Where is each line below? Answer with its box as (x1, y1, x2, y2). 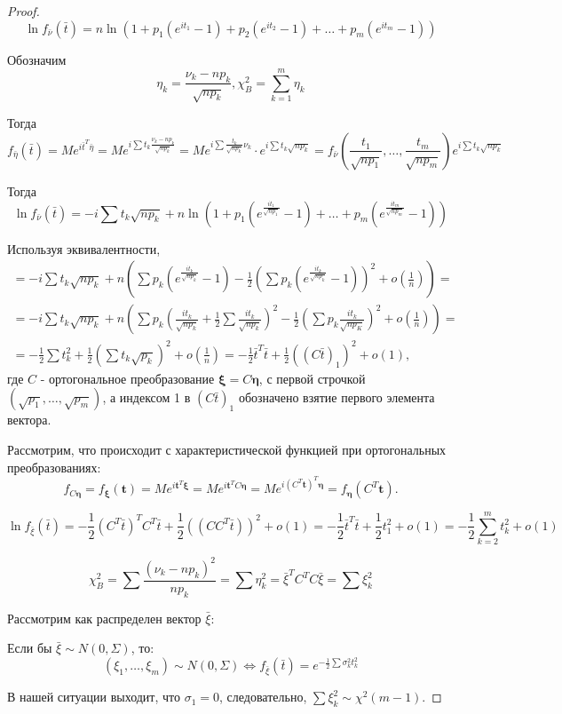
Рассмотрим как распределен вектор (7, 608, 202, 627)
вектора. (7, 410, 51, 429)
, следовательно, (219, 687, 307, 706)
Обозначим (7, 50, 67, 68)
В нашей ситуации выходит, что (7, 687, 181, 706)
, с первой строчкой (258, 369, 366, 387)
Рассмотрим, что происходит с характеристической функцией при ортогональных (7, 440, 447, 458)
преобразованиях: (7, 457, 101, 476)
